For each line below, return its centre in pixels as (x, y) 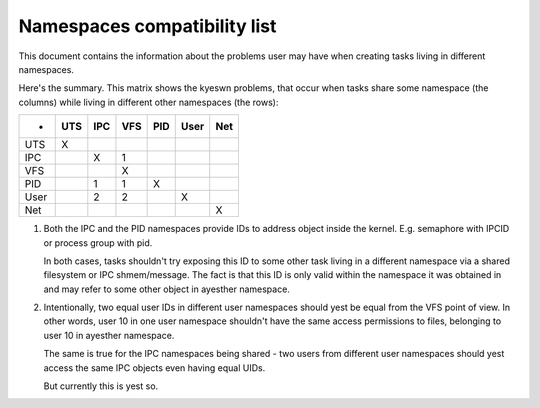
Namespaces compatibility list (147, 26)
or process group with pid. (98, 242)
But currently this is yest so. (101, 386)
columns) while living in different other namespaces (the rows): (148, 102)
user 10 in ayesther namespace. (109, 335)
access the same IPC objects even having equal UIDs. (154, 367)
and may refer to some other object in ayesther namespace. (166, 289)
